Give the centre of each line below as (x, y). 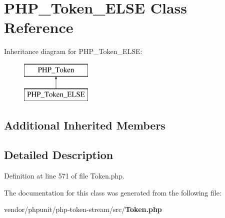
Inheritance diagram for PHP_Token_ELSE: (73, 51)
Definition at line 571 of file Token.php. (64, 176)
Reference (39, 27)
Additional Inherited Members (85, 125)
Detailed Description (59, 155)
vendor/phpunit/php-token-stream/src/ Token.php (83, 209)
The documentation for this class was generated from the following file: (113, 192)
